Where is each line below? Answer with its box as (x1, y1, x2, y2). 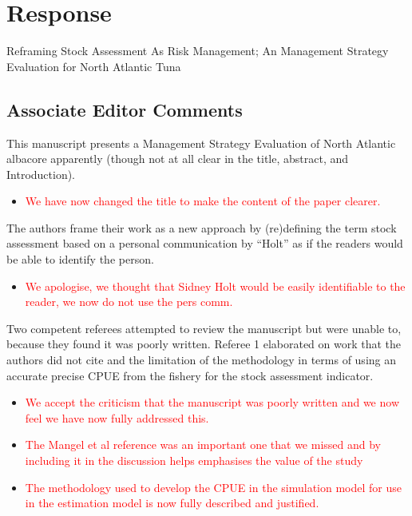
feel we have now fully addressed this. (25, 409, 209, 426)
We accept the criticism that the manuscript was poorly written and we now (25, 394, 399, 411)
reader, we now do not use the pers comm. (25, 293, 233, 310)
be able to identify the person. (6, 251, 154, 268)
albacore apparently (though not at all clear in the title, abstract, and (6, 150, 349, 167)
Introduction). (6, 165, 76, 182)
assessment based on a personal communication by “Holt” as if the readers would (6, 235, 403, 252)
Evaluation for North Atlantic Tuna (6, 58, 181, 74)
